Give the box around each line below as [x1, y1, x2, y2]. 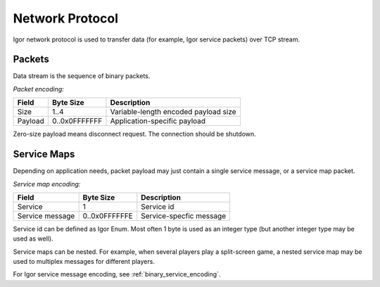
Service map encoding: [13, 179, 81, 188]
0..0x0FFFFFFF [51, 116, 103, 126]
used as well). [13, 234, 53, 243]
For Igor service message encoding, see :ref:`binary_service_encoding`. [13, 270, 221, 279]
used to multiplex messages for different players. [13, 257, 155, 266]
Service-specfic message [141, 211, 227, 221]
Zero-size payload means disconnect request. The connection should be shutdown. [13, 130, 256, 139]
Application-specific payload [110, 116, 206, 126]
